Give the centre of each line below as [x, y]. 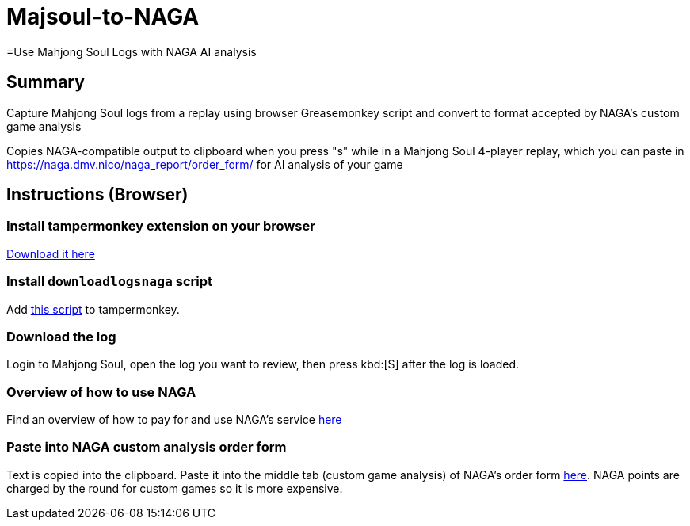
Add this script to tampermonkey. [93, 309]
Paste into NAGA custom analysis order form [147, 447]
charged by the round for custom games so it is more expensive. [175, 488]
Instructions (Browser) [97, 195]
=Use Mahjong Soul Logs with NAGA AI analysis [132, 51]
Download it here [51, 253]
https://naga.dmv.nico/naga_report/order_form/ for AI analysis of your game [205, 164]
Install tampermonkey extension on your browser [161, 226]
